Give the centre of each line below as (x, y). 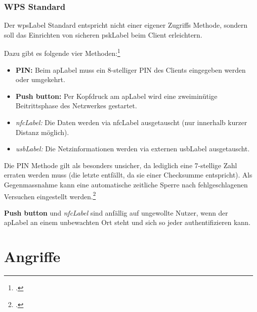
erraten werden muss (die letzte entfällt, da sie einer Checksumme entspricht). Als (128, 175)
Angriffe (32, 256)
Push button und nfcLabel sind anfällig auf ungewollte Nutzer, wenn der (116, 212)
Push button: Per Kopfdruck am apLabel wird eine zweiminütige (116, 96)
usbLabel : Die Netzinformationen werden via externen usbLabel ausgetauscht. (132, 149)
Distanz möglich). (42, 132)
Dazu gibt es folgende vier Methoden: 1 (62, 52)
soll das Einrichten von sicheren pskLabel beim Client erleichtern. (103, 34)
